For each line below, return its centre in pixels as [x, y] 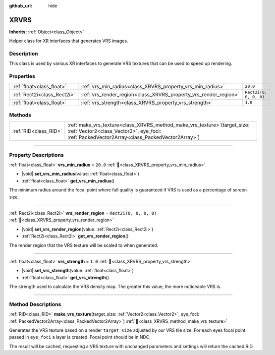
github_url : [21, 6]
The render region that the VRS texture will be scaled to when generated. [84, 245]
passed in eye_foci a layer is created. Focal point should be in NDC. [80, 337]
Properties [22, 76]
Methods [20, 115]
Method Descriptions [35, 304]
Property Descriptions [36, 155]
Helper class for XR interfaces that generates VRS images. [69, 41]
